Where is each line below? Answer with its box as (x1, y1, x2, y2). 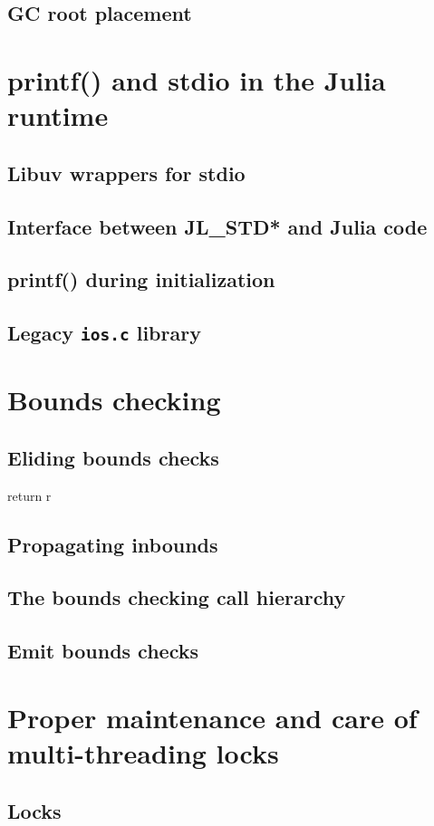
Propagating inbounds (7, 530, 218, 558)
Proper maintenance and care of (7, 698, 418, 735)
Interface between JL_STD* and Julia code (7, 212, 428, 240)
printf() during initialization (7, 265, 275, 293)
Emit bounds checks (7, 637, 199, 665)
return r (7, 485, 52, 504)
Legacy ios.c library (7, 319, 201, 347)
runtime (7, 97, 109, 134)
